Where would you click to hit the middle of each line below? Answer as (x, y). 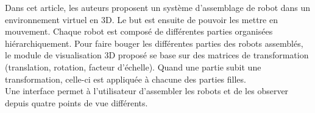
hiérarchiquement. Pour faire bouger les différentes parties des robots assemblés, (154, 43)
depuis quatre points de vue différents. (76, 102)
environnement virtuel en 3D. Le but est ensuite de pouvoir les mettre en (141, 19)
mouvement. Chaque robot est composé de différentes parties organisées (139, 31)
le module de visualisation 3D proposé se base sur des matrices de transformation (157, 55)
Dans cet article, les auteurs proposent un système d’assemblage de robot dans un (158, 7)
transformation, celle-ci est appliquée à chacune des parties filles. (126, 79)
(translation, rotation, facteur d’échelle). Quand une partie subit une (133, 67)
